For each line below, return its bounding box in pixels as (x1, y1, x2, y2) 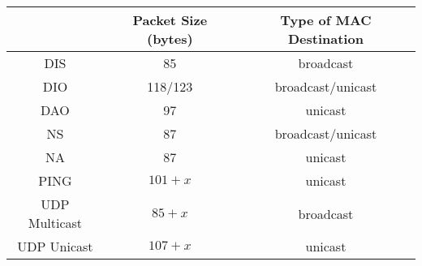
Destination (287, 29, 364, 48)
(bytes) (147, 29, 193, 48)
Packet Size (132, 11, 208, 29)
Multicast (28, 213, 83, 232)
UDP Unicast (17, 237, 93, 255)
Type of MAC (280, 11, 372, 29)
